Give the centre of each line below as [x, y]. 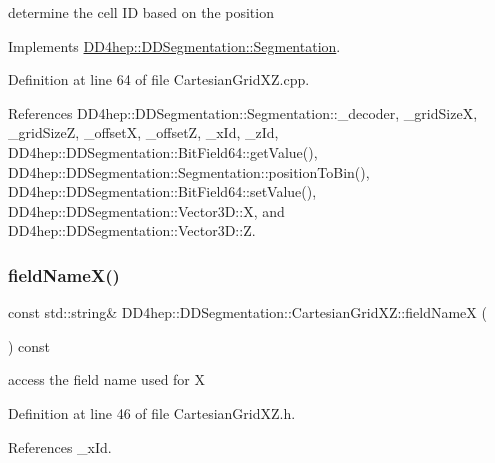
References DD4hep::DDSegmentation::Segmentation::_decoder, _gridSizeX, [243, 112]
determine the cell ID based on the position [141, 12]
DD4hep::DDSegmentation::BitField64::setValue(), [162, 191]
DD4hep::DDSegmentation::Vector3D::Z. [132, 230]
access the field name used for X [107, 379]
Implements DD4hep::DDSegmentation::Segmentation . [174, 45]
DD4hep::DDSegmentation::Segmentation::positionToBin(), [189, 171]
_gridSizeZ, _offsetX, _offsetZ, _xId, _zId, [143, 132]
